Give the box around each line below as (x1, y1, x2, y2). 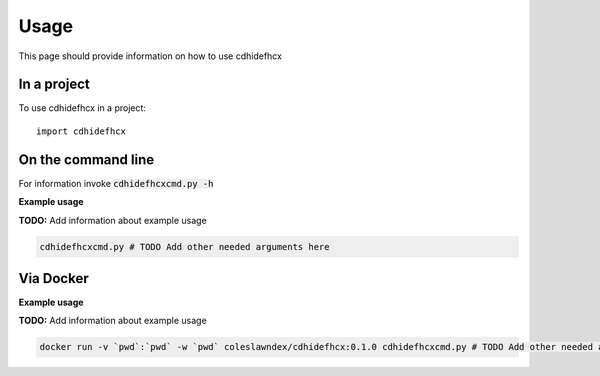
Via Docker (18, 270, 89, 287)
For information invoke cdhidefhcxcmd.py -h (18, 177, 214, 189)
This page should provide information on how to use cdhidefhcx (18, 50, 282, 62)
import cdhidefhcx (36, 125, 127, 137)
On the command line (18, 151, 155, 168)
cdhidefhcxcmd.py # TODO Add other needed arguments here (39, 241, 330, 252)
